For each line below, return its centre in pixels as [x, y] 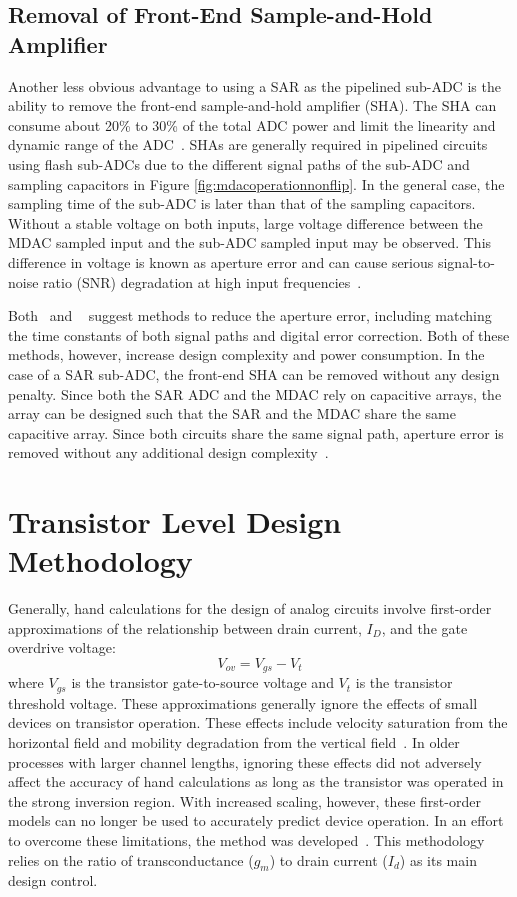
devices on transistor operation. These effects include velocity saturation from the [258, 722]
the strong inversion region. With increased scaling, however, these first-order [244, 800]
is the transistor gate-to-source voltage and [202, 682]
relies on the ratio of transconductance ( [131, 859]
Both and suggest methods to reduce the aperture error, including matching [250, 315]
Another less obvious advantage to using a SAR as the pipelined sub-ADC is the [254, 85]
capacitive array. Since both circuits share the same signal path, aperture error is [256, 432]
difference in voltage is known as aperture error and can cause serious [221, 261]
